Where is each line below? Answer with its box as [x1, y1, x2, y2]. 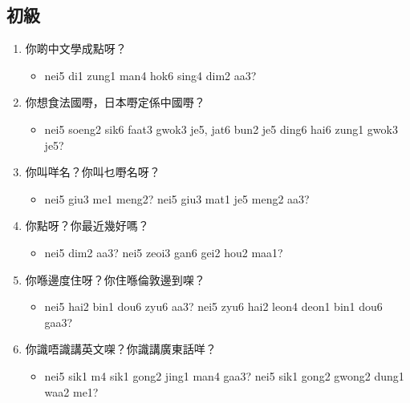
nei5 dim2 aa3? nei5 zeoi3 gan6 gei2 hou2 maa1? [44, 244, 283, 260]
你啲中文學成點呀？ [25, 40, 127, 57]
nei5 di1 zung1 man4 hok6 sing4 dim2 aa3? [44, 66, 257, 83]
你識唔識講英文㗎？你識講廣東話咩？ [25, 341, 217, 357]
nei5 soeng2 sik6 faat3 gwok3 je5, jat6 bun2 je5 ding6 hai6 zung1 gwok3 [44, 120, 398, 137]
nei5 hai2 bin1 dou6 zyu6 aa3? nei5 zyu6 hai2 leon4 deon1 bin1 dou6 [44, 298, 383, 315]
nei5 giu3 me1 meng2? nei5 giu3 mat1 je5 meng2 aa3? [44, 190, 310, 207]
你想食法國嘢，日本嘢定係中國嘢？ [25, 94, 205, 111]
